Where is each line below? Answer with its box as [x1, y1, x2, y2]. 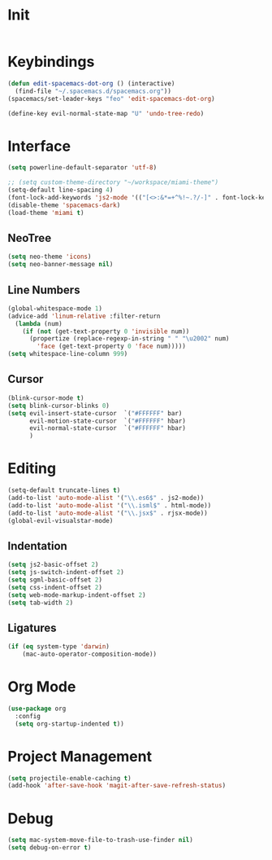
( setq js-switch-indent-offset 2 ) [7, 568, 125, 577]
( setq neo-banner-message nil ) [7, 261, 114, 269]
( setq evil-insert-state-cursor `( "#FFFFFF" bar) [7, 409, 183, 417]
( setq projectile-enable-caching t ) [7, 774, 132, 783]
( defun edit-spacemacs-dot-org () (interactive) [7, 79, 175, 87]
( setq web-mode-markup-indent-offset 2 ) [7, 590, 147, 599]
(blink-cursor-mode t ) [7, 393, 84, 402]
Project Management [7, 747, 152, 766]
